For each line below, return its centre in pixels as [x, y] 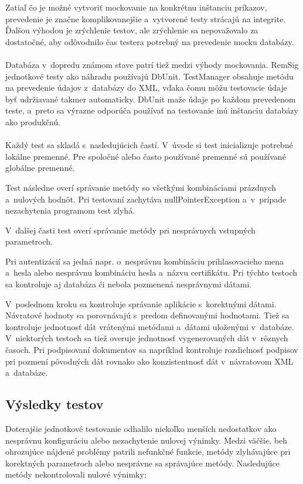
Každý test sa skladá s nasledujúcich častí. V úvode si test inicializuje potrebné [149, 145]
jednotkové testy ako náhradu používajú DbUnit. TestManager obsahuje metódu [149, 76]
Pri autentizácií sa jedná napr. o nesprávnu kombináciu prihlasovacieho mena [145, 261]
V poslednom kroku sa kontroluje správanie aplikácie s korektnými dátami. [141, 303]
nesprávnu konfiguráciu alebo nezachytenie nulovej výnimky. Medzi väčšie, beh [146, 440]
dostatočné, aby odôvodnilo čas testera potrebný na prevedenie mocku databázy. [150, 41]
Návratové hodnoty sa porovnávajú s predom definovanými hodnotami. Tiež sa [147, 315]
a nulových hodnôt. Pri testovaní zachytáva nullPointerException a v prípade [146, 199]
